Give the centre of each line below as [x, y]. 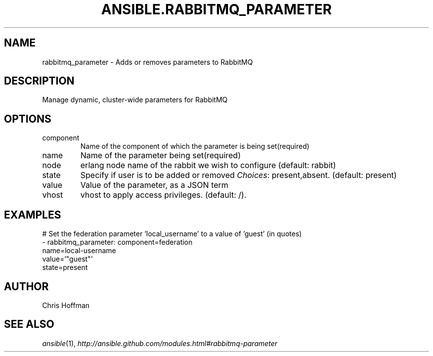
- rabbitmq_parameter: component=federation [117, 242]
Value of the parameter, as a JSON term [154, 185]
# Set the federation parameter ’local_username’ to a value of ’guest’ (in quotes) [172, 234]
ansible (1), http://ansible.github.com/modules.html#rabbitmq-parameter [160, 343]
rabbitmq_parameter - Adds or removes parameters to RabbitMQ [148, 62]
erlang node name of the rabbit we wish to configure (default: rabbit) [208, 165]
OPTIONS [28, 119]
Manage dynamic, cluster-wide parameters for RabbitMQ [135, 100]
